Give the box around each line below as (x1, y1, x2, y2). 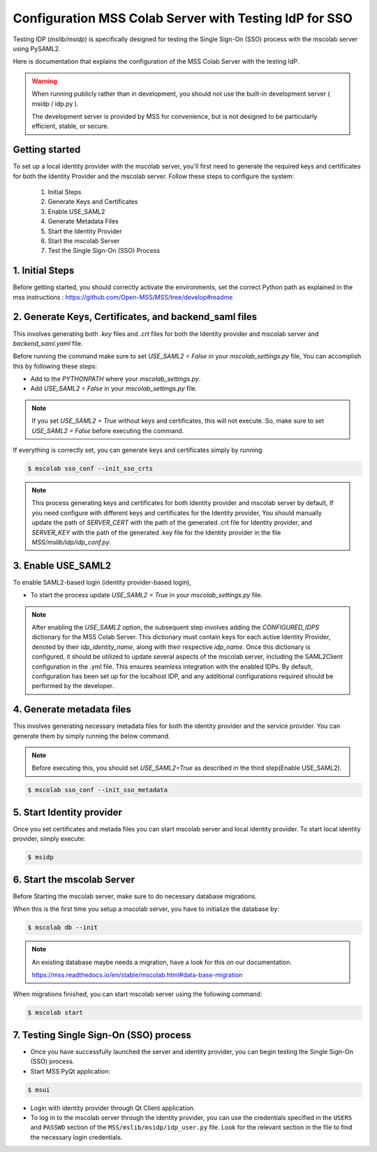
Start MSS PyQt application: (30, 1067, 111, 1075)
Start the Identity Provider (47, 227, 122, 235)
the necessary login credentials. (30, 1132, 123, 1142)
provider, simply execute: (13, 835, 86, 843)
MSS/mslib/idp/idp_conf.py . (31, 538, 112, 546)
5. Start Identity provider (13, 806, 122, 818)
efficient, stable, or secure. (31, 122, 110, 131)
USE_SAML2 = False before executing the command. (31, 426, 184, 435)
